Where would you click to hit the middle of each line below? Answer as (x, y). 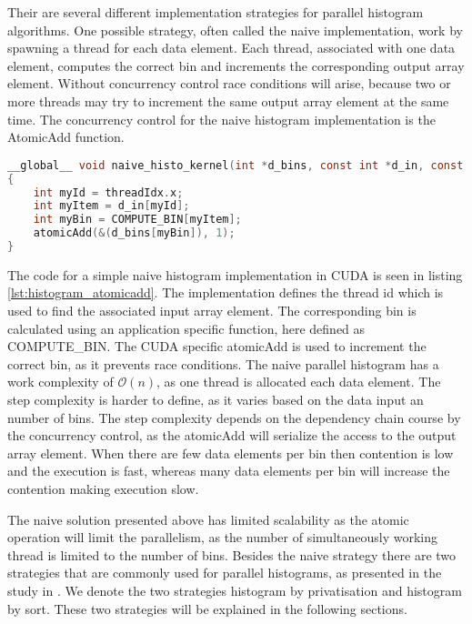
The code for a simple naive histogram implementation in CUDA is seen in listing (235, 274)
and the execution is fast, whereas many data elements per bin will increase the (229, 471)
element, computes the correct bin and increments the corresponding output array (236, 65)
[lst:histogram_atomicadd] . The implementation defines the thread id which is (226, 292)
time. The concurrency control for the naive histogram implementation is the (221, 119)
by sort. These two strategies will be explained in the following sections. (207, 608)
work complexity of (60, 382)
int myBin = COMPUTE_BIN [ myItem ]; (137, 220)
